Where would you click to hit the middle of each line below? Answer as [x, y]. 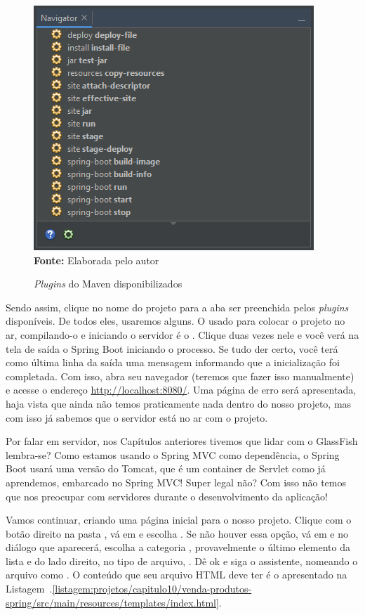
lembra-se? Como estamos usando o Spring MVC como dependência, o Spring [173, 454]
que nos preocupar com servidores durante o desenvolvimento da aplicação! [167, 496]
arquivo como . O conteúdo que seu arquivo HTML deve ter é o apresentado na [177, 575]
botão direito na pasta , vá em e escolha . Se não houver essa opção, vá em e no [177, 533]
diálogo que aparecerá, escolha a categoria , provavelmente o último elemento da [178, 547]
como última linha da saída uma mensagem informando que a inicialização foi [173, 362]
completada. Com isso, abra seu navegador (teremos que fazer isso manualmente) [180, 376]
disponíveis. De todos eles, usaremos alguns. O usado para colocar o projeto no [175, 321]
